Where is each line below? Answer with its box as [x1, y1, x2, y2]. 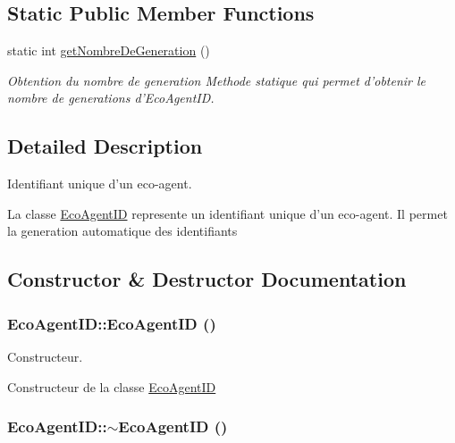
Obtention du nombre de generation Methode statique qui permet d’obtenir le [7, 71, 426, 89]
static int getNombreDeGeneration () [7, 41, 210, 60]
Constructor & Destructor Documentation [7, 265, 407, 293]
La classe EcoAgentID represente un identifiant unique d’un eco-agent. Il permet [7, 204, 448, 222]
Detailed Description [7, 132, 203, 160]
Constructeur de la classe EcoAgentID [7, 377, 216, 396]
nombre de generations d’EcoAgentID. [7, 88, 215, 107]
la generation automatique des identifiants [7, 221, 238, 240]
